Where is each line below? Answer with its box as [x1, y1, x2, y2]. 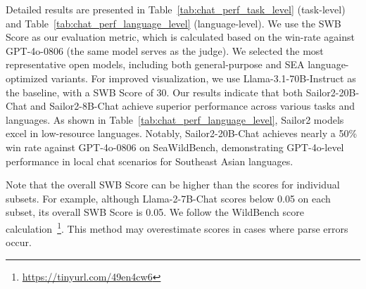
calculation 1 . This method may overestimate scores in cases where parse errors [6, 219, 348, 236]
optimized [6, 70, 48, 85]
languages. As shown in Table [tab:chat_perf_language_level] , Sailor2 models [6, 112, 344, 127]
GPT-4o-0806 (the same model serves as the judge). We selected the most [6, 43, 324, 58]
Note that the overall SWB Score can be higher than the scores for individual [6, 177, 340, 192]
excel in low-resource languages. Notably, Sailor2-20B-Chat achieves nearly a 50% [6, 126, 358, 141]
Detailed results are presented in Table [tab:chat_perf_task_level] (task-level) [6, 2, 346, 16]
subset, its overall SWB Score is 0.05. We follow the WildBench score [6, 205, 304, 219]
